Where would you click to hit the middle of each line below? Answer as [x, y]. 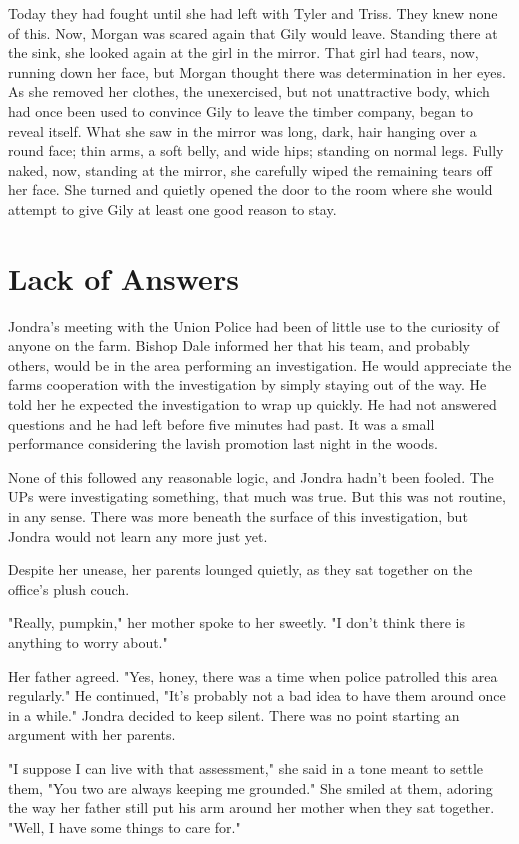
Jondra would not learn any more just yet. [138, 535]
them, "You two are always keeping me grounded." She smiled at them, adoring [250, 787]
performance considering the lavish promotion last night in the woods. [223, 443]
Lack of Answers [123, 277]
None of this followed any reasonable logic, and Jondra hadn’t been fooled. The [251, 476]
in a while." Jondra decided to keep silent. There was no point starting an [234, 714]
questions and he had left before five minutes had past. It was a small [221, 423]
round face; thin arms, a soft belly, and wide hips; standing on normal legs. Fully [256, 150]
